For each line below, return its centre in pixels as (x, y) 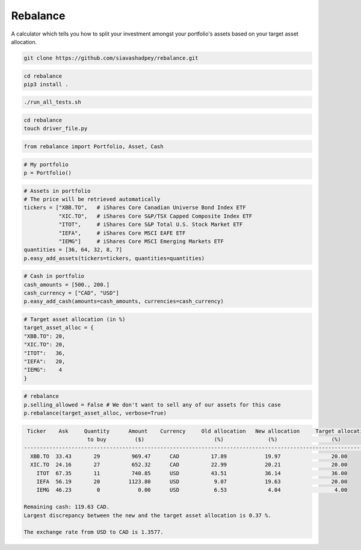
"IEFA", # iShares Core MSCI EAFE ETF (122, 233)
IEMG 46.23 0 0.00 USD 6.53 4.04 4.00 (192, 490)
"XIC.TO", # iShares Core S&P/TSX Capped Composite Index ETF (156, 216)
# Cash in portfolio (54, 276)
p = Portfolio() (48, 173)
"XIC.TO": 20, (45, 345)
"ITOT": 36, (45, 353)
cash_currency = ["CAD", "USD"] (72, 293)
